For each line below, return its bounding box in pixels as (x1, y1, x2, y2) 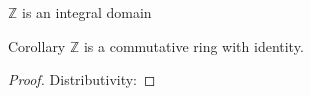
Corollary (8, 35, 66, 56)
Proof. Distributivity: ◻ (8, 69, 156, 90)
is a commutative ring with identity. (83, 35, 304, 56)
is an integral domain (22, 2, 152, 22)
